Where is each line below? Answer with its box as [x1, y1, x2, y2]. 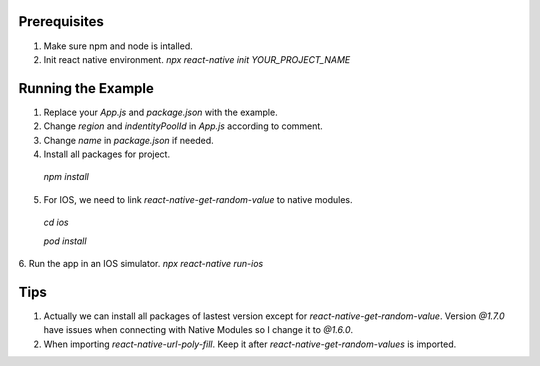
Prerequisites [18, 13, 104, 30]
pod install [43, 235, 87, 247]
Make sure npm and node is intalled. [43, 40, 194, 52]
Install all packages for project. [43, 148, 170, 160]
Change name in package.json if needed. [43, 134, 214, 146]
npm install [43, 171, 89, 183]
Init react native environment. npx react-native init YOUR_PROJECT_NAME [43, 53, 351, 65]
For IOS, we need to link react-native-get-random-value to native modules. [43, 193, 353, 205]
